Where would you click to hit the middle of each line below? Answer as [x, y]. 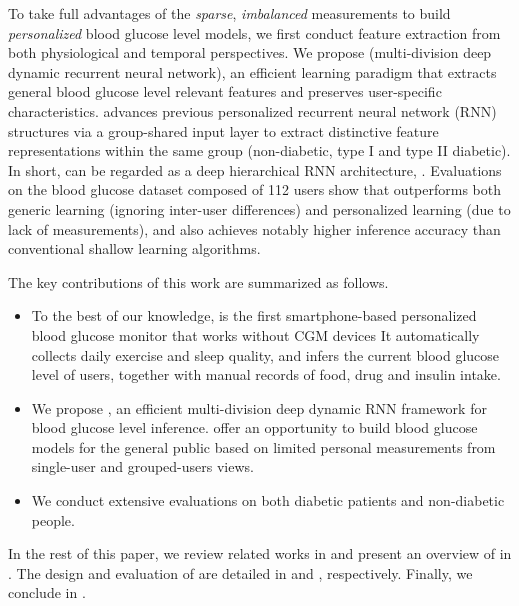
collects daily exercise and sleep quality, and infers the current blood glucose [265, 354]
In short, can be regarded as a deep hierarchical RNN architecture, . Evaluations [255, 169]
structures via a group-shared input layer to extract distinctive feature [223, 130]
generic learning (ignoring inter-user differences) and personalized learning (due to [259, 208]
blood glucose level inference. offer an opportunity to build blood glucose [254, 427]
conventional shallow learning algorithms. [134, 248]
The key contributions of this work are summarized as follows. [198, 281]
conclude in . [47, 592]
